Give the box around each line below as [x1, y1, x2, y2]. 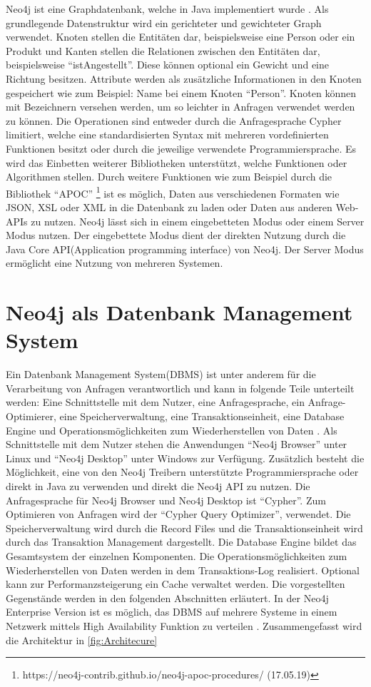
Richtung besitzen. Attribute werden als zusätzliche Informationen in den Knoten [6, 71, 362, 86]
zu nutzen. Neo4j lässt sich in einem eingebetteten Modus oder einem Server [31, 213, 365, 228]
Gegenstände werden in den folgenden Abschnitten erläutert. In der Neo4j [6, 590, 329, 605]
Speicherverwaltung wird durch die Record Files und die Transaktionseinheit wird [6, 520, 363, 535]
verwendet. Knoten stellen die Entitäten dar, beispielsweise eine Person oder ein [6, 29, 355, 44]
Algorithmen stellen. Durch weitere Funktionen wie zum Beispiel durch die [6, 169, 332, 184]
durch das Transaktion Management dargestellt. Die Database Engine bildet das [6, 534, 357, 549]
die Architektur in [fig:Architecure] [6, 632, 158, 647]
